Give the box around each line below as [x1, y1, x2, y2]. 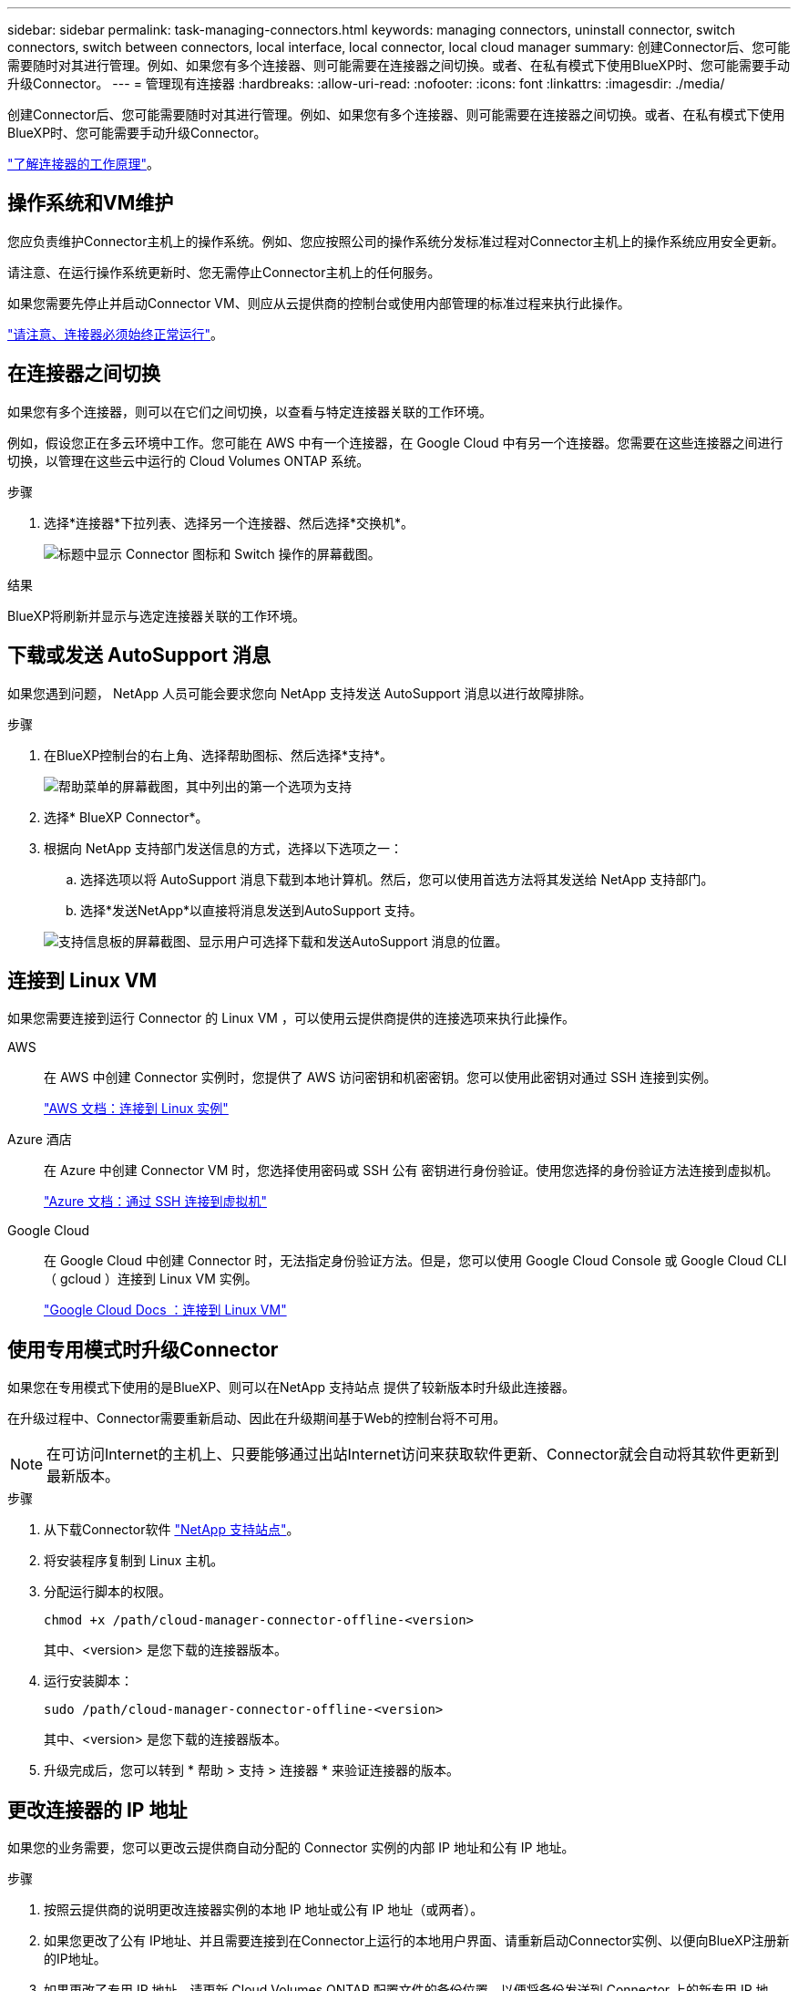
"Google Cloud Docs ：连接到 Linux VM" [44, 1302, 287, 1318]
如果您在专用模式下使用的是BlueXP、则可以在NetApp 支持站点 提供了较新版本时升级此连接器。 [7, 1379, 576, 1396]
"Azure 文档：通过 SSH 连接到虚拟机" [44, 1193, 267, 1210]
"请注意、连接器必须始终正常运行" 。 [7, 325, 224, 342]
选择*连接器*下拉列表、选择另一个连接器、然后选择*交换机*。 [44, 514, 414, 531]
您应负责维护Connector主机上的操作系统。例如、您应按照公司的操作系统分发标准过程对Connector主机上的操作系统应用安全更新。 [7, 232, 784, 249]
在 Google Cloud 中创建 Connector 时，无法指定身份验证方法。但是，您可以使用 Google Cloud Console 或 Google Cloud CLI [44, 1253, 787, 1269]
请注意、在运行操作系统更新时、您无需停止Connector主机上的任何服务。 [7, 263, 441, 280]
